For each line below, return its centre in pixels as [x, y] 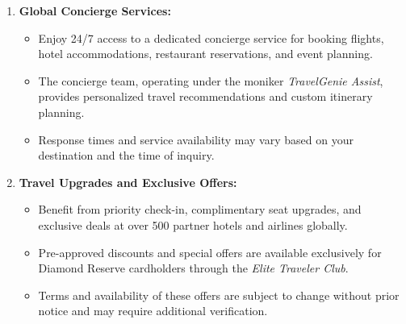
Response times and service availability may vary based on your [196, 139]
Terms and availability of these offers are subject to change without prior [219, 295]
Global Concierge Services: [95, 10]
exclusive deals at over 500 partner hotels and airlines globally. [193, 224]
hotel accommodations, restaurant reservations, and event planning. [205, 54]
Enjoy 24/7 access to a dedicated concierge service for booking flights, [211, 37]
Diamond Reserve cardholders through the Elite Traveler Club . [193, 268]
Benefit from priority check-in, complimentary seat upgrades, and [200, 209]
